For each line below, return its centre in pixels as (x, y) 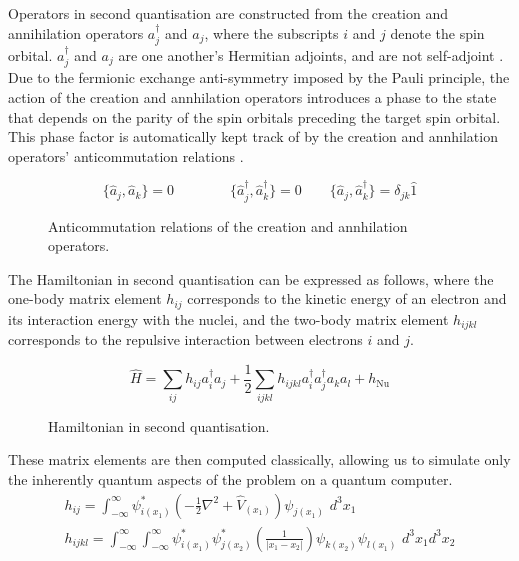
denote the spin (437, 32)
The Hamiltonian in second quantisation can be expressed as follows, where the (251, 278)
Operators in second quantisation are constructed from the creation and (228, 13)
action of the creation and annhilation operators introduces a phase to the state (252, 97)
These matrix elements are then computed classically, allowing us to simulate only (259, 459)
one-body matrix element (85, 298)
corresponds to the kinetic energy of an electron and (347, 298)
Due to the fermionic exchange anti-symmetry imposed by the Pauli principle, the (259, 77)
